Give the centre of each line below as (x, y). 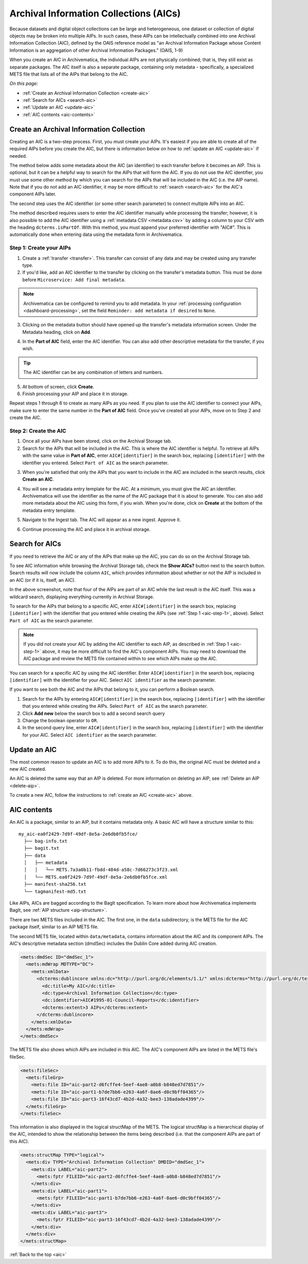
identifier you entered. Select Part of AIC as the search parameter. (95, 463)
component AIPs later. (33, 194)
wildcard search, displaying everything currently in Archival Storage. (82, 597)
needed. (18, 156)
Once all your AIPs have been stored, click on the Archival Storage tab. (97, 441)
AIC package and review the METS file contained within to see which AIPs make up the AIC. (120, 658)
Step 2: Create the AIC (38, 431)
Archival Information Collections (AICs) (95, 13)
